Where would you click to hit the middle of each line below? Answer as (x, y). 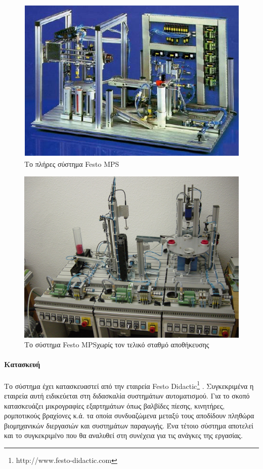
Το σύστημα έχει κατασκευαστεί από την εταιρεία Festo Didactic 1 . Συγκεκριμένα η (129, 385)
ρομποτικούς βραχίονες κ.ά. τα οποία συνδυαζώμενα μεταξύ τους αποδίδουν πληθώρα (129, 416)
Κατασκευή (22, 364)
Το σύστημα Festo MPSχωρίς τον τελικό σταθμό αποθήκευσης (117, 345)
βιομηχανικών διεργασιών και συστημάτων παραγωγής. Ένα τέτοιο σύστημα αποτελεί (129, 425)
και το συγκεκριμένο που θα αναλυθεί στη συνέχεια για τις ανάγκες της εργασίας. (123, 435)
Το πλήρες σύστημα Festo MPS (72, 164)
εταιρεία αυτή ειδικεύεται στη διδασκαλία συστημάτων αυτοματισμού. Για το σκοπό (127, 395)
